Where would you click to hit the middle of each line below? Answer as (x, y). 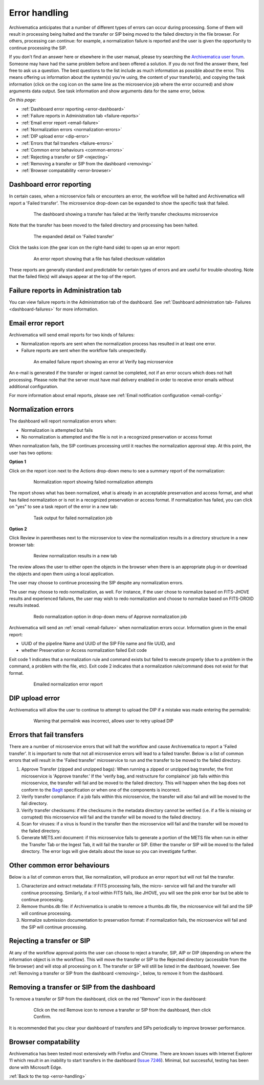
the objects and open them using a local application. (62, 574)
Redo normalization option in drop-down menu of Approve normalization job (110, 617)
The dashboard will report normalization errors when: (63, 421)
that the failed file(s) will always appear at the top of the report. (73, 277)
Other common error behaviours (59, 865)
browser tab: (22, 545)
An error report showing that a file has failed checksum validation (99, 259)
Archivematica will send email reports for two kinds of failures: (72, 334)
